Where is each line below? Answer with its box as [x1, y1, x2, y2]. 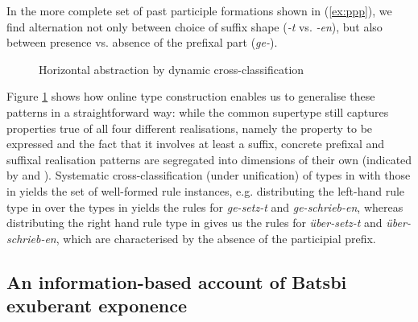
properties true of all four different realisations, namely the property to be [6, 119, 373, 136]
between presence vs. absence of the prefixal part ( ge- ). [6, 34, 278, 51]
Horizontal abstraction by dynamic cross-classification [39, 60, 304, 77]
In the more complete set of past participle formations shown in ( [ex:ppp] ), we [6, 2, 392, 19]
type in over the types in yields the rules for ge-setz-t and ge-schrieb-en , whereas [6, 198, 404, 215]
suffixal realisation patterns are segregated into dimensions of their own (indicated [6, 151, 412, 167]
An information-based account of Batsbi [6, 269, 347, 294]
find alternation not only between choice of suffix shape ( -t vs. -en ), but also [6, 18, 383, 35]
